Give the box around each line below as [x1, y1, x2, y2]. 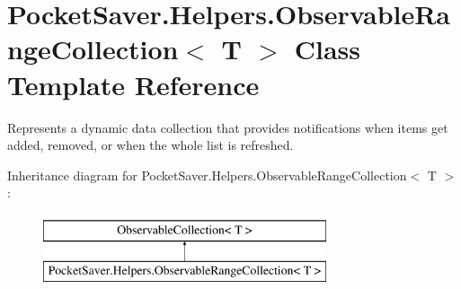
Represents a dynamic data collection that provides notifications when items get [7, 118, 448, 136]
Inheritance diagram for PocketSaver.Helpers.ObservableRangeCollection [7, 165, 407, 184]
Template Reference [7, 66, 260, 102]
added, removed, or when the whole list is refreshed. [7, 136, 294, 154]
